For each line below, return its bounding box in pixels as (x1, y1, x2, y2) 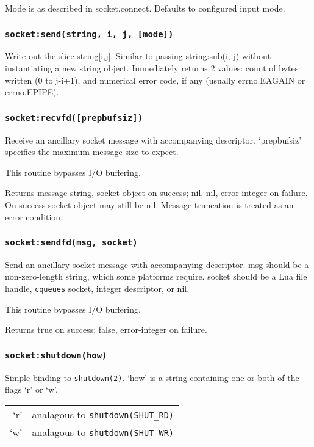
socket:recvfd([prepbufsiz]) (5, 112, 143, 123)
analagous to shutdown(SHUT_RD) (32, 407, 174, 421)
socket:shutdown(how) (5, 350, 107, 360)
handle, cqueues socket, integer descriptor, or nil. (5, 282, 190, 295)
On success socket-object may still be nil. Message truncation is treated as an (5, 198, 294, 211)
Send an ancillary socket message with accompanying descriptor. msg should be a (5, 258, 309, 271)
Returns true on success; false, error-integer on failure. (5, 323, 207, 336)
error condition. (5, 210, 63, 223)
